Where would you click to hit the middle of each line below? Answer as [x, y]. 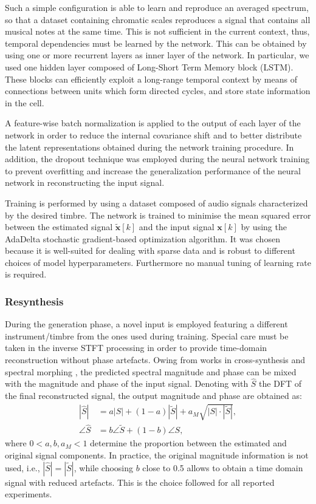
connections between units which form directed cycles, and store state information [158, 91]
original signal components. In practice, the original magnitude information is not [157, 455]
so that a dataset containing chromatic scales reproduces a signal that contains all [158, 19]
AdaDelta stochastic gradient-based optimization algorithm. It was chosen [143, 238]
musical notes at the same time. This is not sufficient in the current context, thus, [157, 31]
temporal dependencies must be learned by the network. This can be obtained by [156, 43]
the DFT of [280, 383]
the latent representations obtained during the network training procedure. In [149, 147]
